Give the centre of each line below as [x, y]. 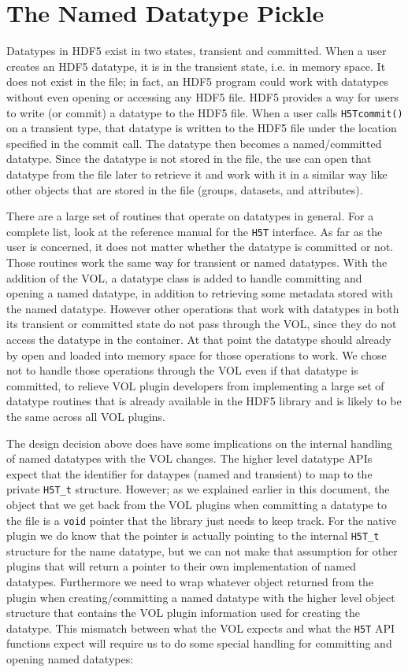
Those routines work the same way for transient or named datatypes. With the [197, 262]
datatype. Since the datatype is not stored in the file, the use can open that [189, 159]
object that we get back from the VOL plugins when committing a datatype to [197, 504]
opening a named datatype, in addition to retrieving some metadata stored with [200, 293]
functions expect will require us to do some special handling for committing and [199, 643]
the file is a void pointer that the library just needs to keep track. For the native [202, 520]
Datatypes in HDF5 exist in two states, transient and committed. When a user [197, 51]
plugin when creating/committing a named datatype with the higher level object [201, 597]
